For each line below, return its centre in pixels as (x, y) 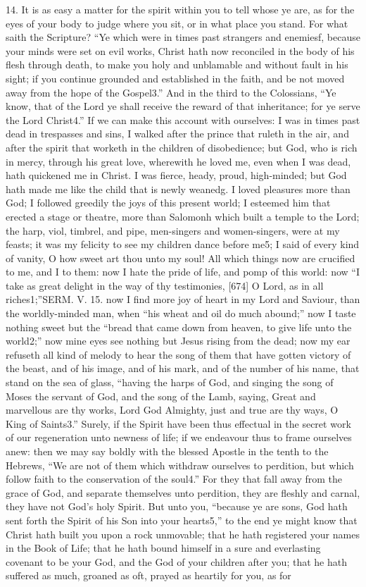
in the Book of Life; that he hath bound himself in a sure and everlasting (163, 548)
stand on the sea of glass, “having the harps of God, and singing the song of (170, 382)
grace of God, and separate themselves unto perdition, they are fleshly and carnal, (183, 492)
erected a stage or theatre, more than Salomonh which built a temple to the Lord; (183, 216)
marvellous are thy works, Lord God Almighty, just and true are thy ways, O (172, 410)
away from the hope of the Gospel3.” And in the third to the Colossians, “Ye (171, 92)
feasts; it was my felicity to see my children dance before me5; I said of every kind (183, 244)
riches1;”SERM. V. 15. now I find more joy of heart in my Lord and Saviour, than (183, 299)
